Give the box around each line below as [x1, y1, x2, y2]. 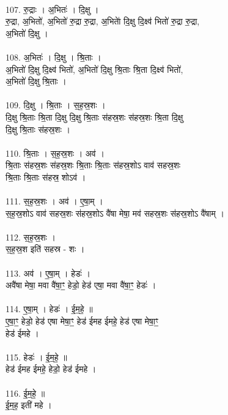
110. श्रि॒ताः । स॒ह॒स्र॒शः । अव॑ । [6, 146, 105, 159]
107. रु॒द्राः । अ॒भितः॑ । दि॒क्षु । [6, 2, 99, 15]
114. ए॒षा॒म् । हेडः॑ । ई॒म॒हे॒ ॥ [6, 302, 93, 315]
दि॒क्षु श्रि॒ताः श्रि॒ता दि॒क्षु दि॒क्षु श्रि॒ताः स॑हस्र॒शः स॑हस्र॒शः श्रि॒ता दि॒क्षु [6, 110, 183, 123]
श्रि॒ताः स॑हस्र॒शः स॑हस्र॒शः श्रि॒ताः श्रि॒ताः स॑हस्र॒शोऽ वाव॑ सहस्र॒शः [6, 159, 181, 171]
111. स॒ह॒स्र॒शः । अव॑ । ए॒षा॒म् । [6, 195, 103, 207]
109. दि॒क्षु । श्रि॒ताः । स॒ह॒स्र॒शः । [6, 99, 106, 111]
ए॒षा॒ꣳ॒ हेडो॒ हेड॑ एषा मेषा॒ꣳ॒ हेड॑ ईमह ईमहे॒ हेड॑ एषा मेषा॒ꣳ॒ [6, 315, 159, 327]
